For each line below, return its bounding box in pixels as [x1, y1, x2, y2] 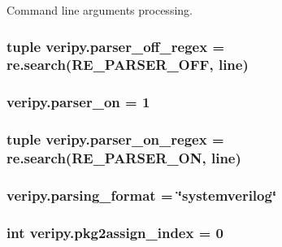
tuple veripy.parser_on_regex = [7, 129, 224, 149]
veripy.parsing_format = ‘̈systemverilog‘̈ [7, 184, 277, 205]
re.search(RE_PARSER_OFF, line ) [7, 54, 249, 75]
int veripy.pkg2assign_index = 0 [7, 222, 223, 242]
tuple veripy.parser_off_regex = [7, 36, 225, 56]
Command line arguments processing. [7, 2, 193, 18]
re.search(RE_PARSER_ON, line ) [7, 148, 241, 168]
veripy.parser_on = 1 [7, 92, 150, 112]
